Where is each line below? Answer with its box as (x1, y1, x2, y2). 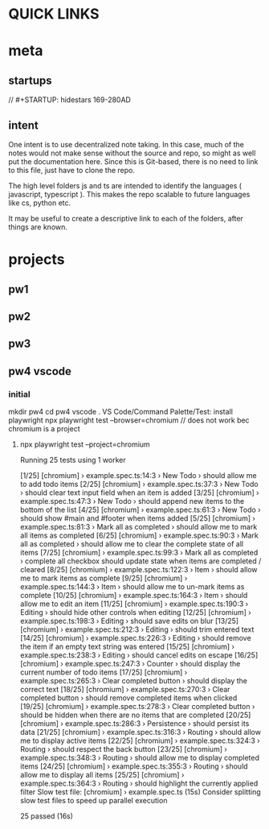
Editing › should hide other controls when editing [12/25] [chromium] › (19, 608, 251, 617)
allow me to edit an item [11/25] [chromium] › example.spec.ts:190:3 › (19, 599, 249, 608)
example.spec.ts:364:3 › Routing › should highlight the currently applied (19, 778, 259, 789)
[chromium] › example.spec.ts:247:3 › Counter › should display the (19, 659, 241, 669)
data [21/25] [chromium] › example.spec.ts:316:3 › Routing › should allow (19, 728, 261, 737)
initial (8, 388, 31, 399)
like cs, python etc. (8, 198, 71, 208)
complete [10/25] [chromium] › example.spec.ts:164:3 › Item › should (19, 591, 248, 600)
